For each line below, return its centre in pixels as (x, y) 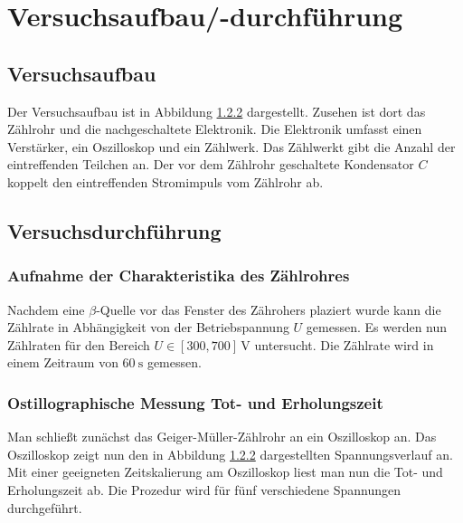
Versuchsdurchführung (114, 230)
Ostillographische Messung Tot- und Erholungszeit (195, 402)
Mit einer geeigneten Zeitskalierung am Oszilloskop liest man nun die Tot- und (225, 472)
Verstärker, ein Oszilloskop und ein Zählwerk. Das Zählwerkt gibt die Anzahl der (231, 146)
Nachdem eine (46, 309)
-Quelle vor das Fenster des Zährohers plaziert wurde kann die (269, 309)
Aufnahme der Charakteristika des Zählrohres (179, 276)
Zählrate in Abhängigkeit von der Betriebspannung (148, 327)
